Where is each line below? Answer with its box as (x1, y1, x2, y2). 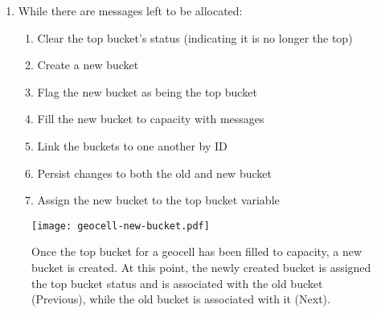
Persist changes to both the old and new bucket (37, 164, 272, 181)
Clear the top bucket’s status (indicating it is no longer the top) (37, 29, 353, 46)
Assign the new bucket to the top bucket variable (37, 192, 280, 208)
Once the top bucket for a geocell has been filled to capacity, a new (31, 243, 363, 260)
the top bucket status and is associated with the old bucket (31, 274, 323, 291)
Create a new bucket (37, 56, 139, 73)
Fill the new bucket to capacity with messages (37, 110, 264, 127)
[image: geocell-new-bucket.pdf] (31, 220, 210, 232)
